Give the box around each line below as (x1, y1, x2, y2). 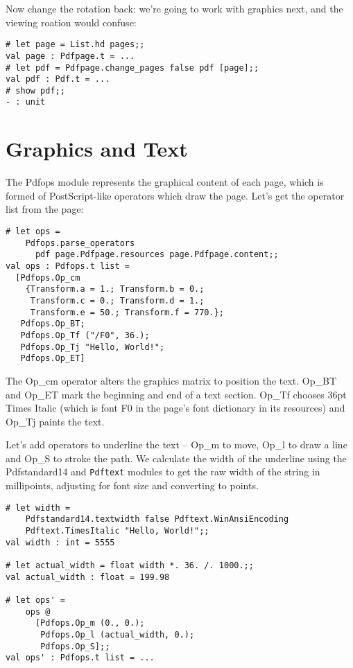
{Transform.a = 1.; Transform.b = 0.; (25, 284, 205, 295)
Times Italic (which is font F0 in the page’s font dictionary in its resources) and (6, 401, 345, 415)
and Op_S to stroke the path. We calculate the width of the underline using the (6, 450, 347, 465)
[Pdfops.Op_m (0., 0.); (35, 618, 145, 629)
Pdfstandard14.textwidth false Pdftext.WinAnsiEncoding (25, 514, 289, 525)
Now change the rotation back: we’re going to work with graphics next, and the (6, 1, 343, 15)
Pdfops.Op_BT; (20, 319, 85, 329)
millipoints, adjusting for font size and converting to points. (6, 478, 259, 493)
